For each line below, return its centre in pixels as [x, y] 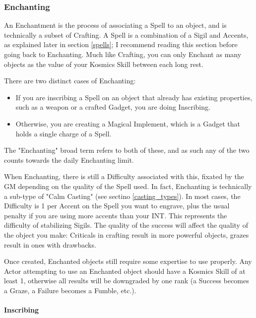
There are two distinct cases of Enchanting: [70, 81]
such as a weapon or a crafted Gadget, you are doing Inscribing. [113, 107]
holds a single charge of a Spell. [64, 133]
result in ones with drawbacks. [50, 244]
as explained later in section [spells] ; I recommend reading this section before [121, 44]
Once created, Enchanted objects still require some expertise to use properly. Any [128, 261]
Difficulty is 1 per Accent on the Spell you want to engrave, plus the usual [117, 206]
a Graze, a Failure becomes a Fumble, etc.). [70, 290]
